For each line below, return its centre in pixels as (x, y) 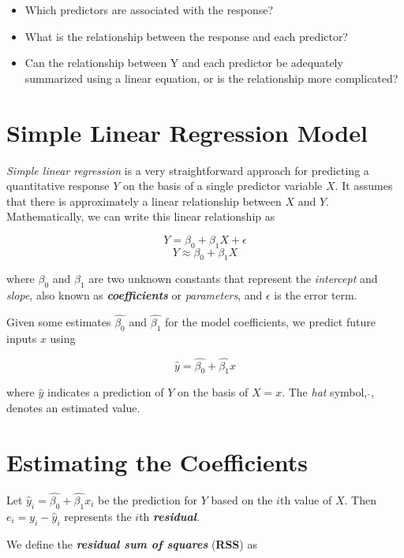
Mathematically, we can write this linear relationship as (141, 216)
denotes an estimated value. (73, 408)
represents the (98, 516)
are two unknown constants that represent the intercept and (233, 279)
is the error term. (316, 295)
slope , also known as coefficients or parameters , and (135, 295)
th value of (306, 500)
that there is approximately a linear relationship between (144, 201)
